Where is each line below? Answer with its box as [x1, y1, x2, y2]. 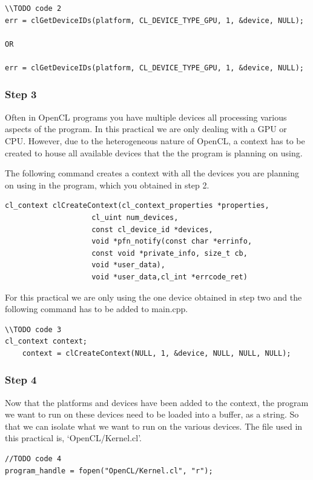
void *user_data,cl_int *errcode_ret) [91, 272, 248, 281]
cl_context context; [5, 337, 88, 346]
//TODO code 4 [5, 455, 62, 464]
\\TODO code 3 [5, 325, 62, 334]
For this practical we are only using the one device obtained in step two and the [5, 290, 302, 303]
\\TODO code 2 [5, 4, 62, 13]
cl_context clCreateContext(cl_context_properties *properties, [5, 201, 269, 210]
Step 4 [5, 372, 37, 387]
